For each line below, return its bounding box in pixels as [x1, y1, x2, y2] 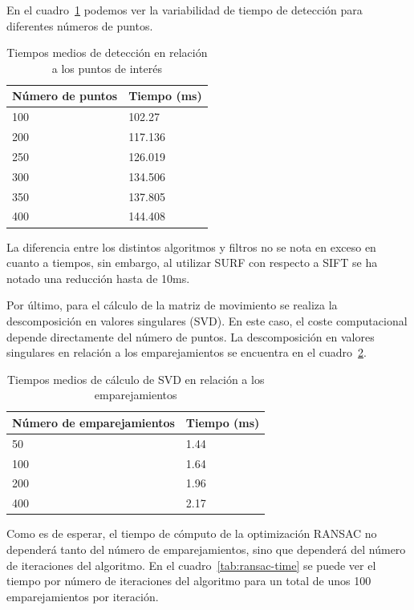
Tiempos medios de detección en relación [6, 44, 208, 61]
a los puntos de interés [51, 59, 162, 76]
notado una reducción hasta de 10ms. [6, 269, 190, 286]
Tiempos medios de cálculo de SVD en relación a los [6, 370, 265, 387]
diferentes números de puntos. [6, 17, 153, 34]
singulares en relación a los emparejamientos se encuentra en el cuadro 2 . [6, 344, 367, 361]
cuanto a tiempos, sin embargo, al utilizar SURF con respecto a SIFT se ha [6, 254, 378, 271]
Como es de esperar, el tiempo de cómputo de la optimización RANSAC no [6, 525, 377, 542]
